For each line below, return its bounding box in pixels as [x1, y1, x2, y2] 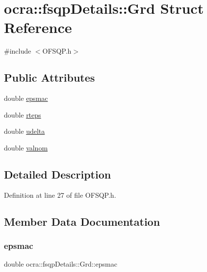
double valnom [4, 142, 48, 152]
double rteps [4, 109, 41, 120]
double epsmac [4, 93, 48, 103]
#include [4, 46, 31, 56]
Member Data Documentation [4, 213, 160, 229]
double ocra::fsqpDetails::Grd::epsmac [4, 259, 117, 269]
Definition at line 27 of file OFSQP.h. [4, 189, 116, 200]
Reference [4, 17, 72, 37]
